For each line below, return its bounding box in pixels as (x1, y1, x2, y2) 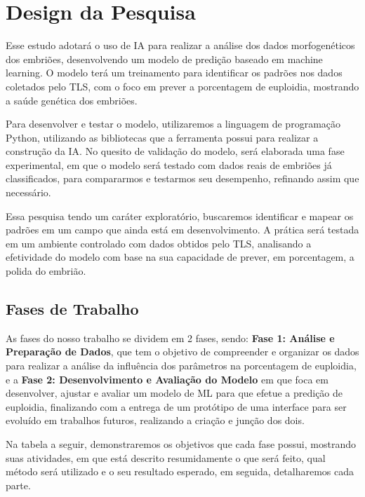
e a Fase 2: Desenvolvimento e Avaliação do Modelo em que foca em (6, 372, 328, 386)
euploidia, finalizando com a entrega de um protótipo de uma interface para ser (6, 399, 347, 414)
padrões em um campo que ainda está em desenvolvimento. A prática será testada (6, 222, 359, 237)
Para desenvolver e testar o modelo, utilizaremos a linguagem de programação (6, 116, 341, 131)
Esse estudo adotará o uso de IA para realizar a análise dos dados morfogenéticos (6, 38, 355, 53)
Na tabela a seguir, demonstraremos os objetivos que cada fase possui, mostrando (6, 436, 356, 451)
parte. (6, 477, 31, 492)
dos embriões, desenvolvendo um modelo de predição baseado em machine (6, 51, 323, 66)
